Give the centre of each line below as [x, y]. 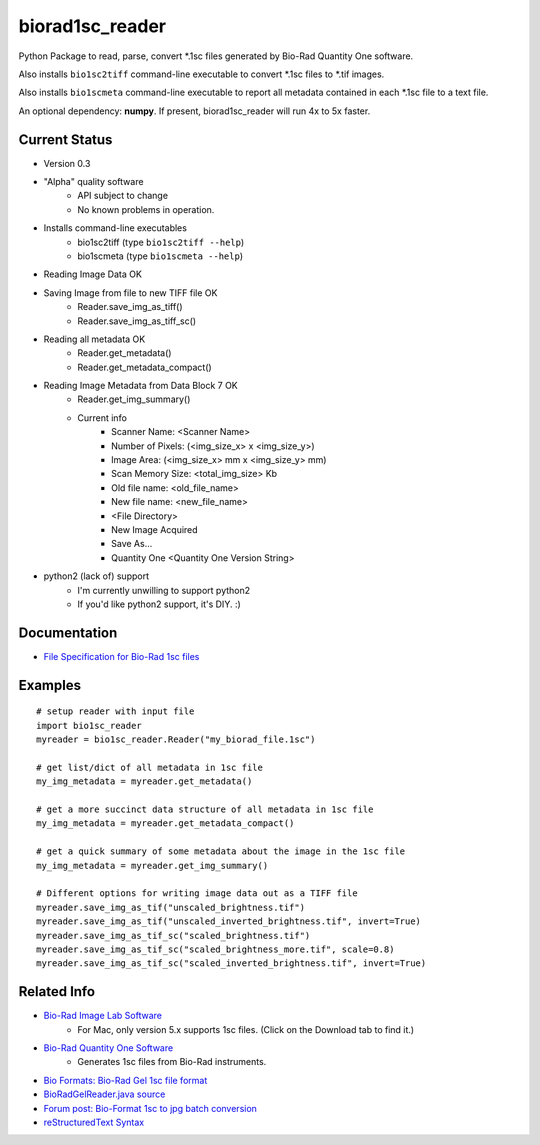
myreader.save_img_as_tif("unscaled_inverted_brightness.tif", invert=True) [229, 921]
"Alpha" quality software [93, 182]
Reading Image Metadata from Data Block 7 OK [141, 386]
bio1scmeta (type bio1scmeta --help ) [160, 256]
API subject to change [123, 196]
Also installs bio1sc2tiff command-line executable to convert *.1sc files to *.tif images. [201, 74]
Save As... [132, 544]
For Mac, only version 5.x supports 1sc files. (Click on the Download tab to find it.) [246, 1029]
